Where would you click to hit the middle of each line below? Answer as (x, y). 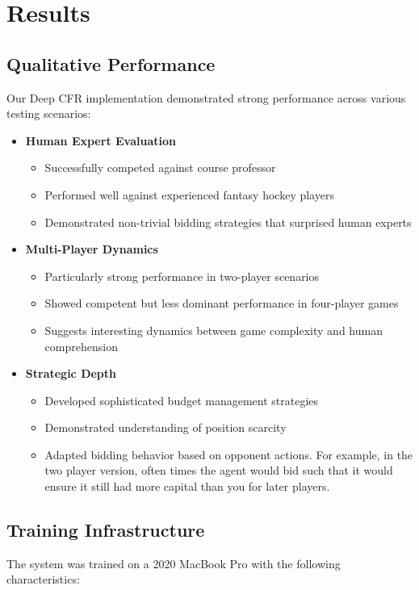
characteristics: (43, 579)
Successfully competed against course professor (160, 167)
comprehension (81, 346)
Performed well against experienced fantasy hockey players (189, 194)
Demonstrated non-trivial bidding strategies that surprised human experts (228, 222)
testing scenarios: (49, 113)
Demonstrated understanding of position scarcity (166, 427)
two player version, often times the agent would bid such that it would (219, 470)
